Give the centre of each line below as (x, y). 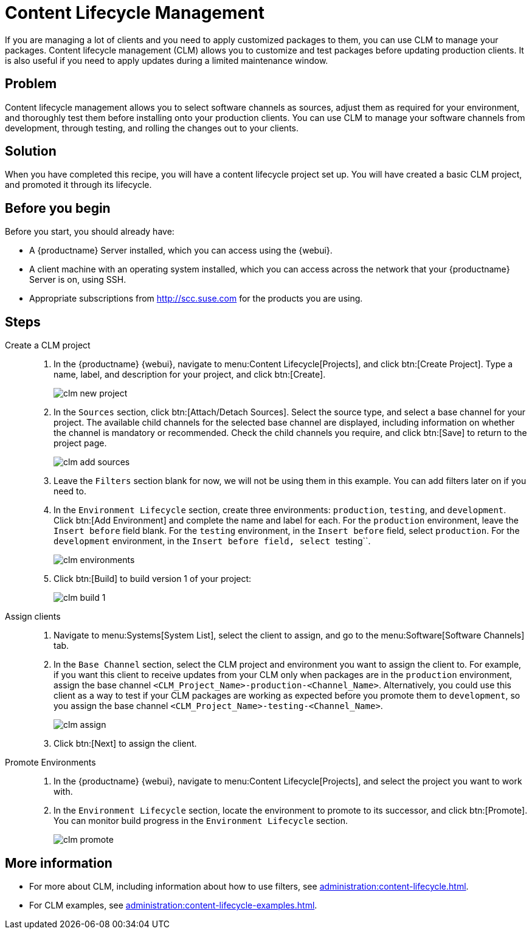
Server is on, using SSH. (78, 280)
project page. (80, 443)
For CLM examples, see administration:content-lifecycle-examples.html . (173, 905)
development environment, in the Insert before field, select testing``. (212, 541)
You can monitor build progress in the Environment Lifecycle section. (201, 821)
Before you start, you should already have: (90, 232)
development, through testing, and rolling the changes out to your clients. (152, 128)
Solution (31, 151)
